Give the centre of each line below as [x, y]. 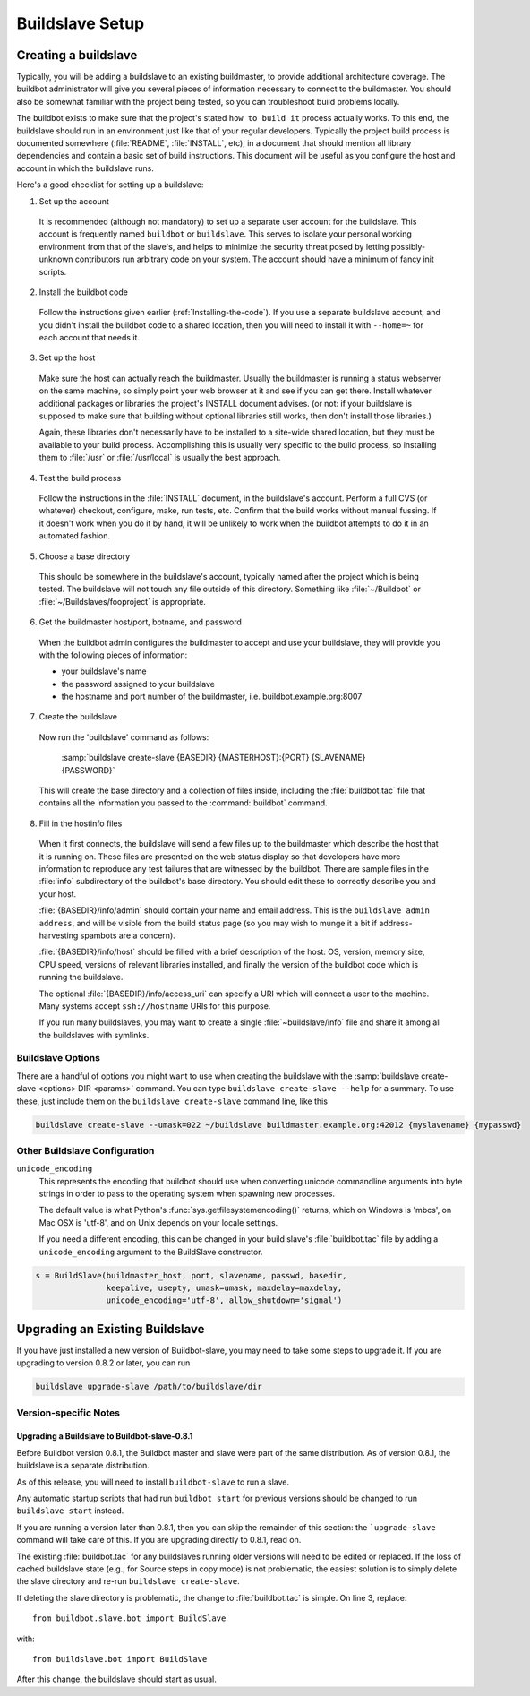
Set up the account [74, 201]
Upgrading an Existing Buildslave [111, 1329]
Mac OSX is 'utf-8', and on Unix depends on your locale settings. [158, 1222]
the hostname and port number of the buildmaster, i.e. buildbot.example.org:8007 [212, 697]
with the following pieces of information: [113, 655]
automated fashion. [75, 536]
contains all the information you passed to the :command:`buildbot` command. [183, 803]
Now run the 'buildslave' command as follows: [124, 737]
